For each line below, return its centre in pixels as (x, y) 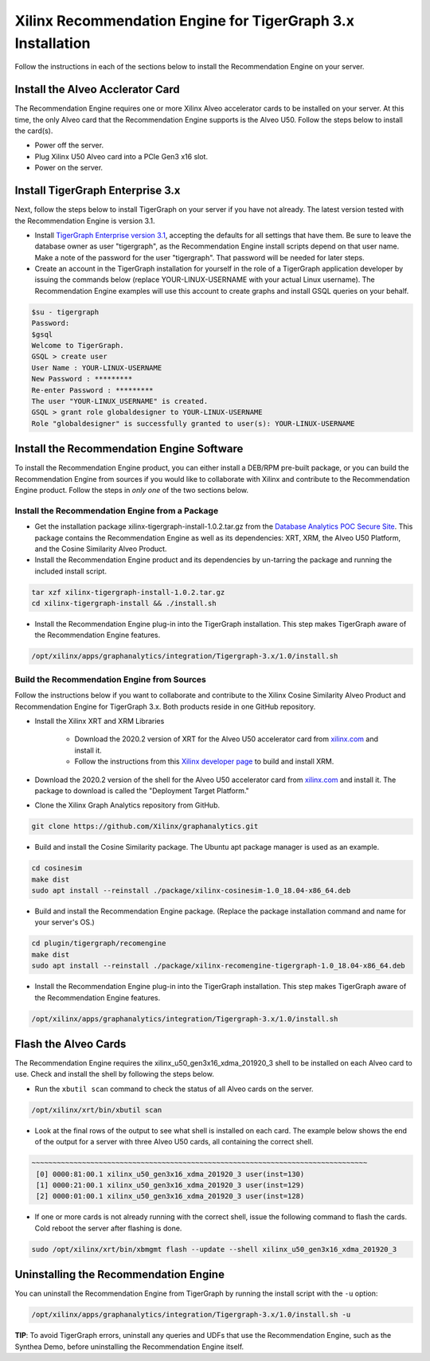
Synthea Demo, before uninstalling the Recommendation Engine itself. (129, 1347)
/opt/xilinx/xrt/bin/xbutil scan (97, 1110)
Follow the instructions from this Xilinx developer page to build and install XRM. (204, 761)
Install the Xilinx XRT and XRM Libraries (100, 721)
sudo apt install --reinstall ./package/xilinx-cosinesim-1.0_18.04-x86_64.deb (191, 891)
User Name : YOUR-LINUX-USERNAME (97, 368)
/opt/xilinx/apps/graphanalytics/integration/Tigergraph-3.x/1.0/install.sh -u (191, 1315)
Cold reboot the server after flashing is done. (108, 1228)
